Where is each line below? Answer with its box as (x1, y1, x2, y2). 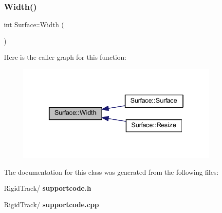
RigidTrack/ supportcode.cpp (4, 199, 99, 210)
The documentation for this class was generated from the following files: (4, 166, 219, 177)
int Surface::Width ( (4, 19, 64, 30)
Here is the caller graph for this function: (4, 52, 127, 62)
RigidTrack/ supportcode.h (4, 183, 92, 193)
